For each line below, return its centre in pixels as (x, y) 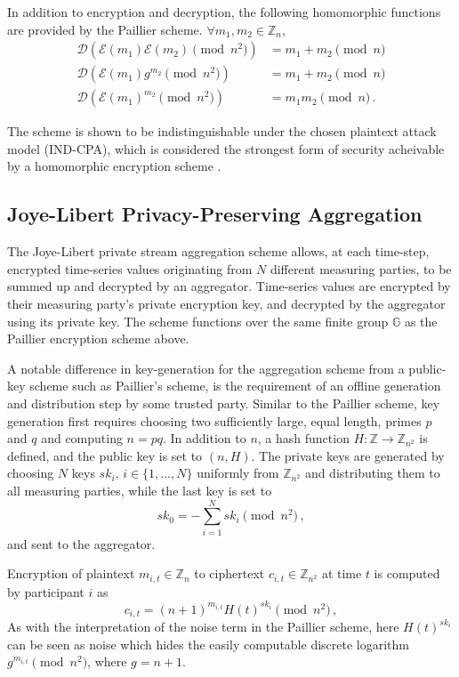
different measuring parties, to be (361, 268)
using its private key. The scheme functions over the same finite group (198, 321)
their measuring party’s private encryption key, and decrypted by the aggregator (226, 304)
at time (342, 573)
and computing (82, 438)
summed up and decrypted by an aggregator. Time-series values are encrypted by (229, 286)
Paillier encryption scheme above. (98, 338)
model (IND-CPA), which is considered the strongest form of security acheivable (226, 148)
